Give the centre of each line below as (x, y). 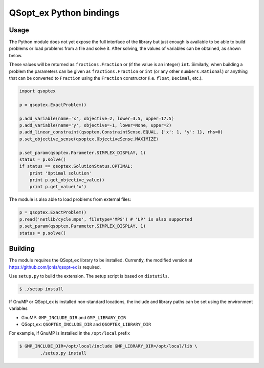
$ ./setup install (41, 289)
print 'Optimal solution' (61, 173)
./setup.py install (63, 353)
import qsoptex (37, 91)
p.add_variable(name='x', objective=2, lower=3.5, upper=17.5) (97, 118)
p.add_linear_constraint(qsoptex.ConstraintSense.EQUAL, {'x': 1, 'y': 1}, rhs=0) (121, 132)
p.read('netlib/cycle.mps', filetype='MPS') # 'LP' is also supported (106, 219)
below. (16, 55)
